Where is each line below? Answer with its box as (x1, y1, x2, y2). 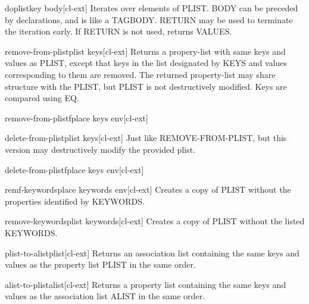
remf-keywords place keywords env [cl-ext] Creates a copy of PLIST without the (5, 183, 291, 196)
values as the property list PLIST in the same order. (5, 258, 196, 271)
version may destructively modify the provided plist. (5, 143, 196, 155)
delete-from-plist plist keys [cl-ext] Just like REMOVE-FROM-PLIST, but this (5, 131, 287, 144)
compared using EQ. (5, 92, 79, 104)
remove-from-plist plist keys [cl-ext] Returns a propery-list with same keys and (5, 45, 286, 57)
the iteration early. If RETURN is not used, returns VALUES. (5, 25, 232, 37)
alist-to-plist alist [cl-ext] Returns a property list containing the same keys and (5, 278, 286, 290)
